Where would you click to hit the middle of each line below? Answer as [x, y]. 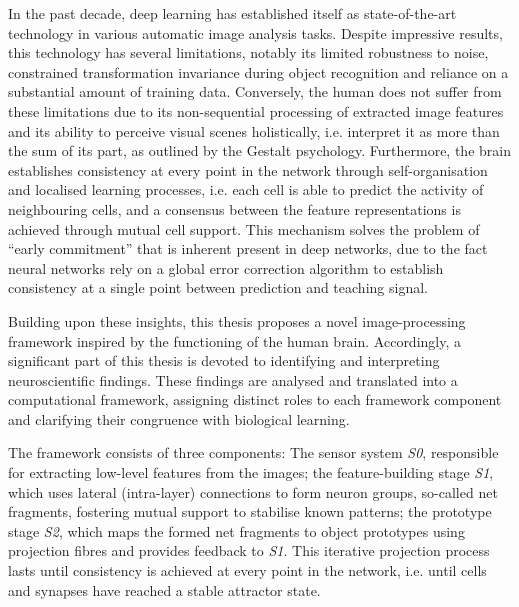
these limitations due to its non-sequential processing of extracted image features [256, 110]
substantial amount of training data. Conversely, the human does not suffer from [255, 91]
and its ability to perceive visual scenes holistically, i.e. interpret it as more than [254, 130]
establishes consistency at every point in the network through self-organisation [248, 169]
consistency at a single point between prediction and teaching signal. [218, 287]
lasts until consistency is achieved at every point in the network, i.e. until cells [247, 570]
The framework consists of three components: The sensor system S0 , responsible [253, 452]
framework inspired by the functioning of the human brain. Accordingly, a [235, 340]
